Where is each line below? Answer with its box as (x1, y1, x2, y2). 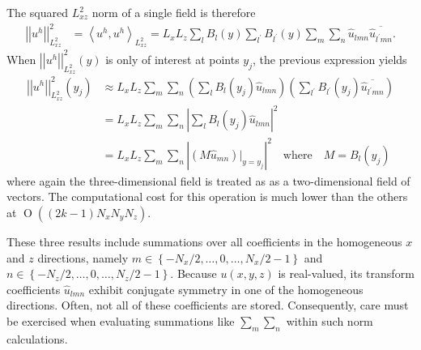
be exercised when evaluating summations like (6, 312, 235, 329)
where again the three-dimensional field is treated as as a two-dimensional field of (6, 172, 410, 189)
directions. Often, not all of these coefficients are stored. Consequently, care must (6, 297, 409, 314)
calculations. (6, 330, 68, 347)
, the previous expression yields (253, 50, 407, 67)
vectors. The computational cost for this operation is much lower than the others (6, 188, 408, 205)
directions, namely (37, 249, 129, 266)
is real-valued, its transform (278, 265, 415, 282)
